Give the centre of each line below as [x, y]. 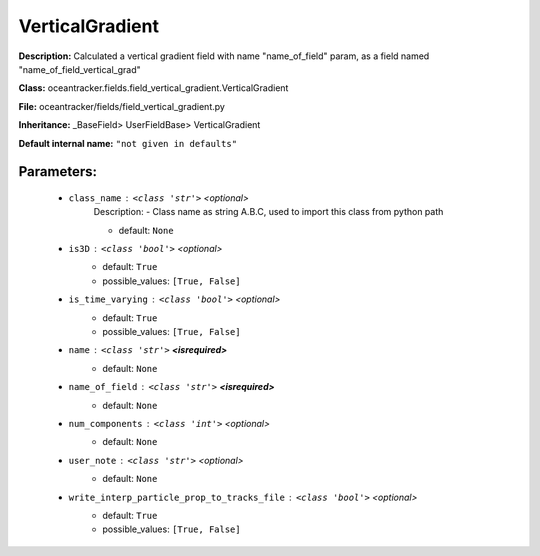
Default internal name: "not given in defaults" [128, 143]
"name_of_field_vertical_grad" [80, 69]
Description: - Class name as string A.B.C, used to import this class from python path [268, 212]
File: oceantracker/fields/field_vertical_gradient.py [121, 106]
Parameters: [57, 171]
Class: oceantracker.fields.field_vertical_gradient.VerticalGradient [153, 88]
